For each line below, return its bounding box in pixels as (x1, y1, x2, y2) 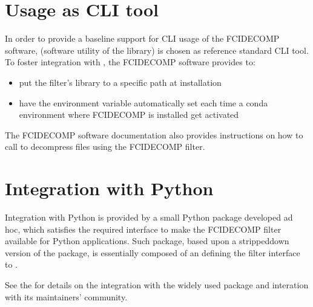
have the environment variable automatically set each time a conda (19, 96, 268, 109)
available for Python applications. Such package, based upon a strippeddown (5, 234, 289, 247)
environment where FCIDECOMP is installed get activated (19, 108, 239, 121)
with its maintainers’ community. (5, 290, 128, 303)
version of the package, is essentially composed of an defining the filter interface (5, 246, 300, 259)
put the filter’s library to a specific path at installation (19, 76, 222, 88)
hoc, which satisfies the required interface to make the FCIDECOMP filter (5, 222, 282, 235)
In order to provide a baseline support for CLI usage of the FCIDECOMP (5, 32, 280, 45)
